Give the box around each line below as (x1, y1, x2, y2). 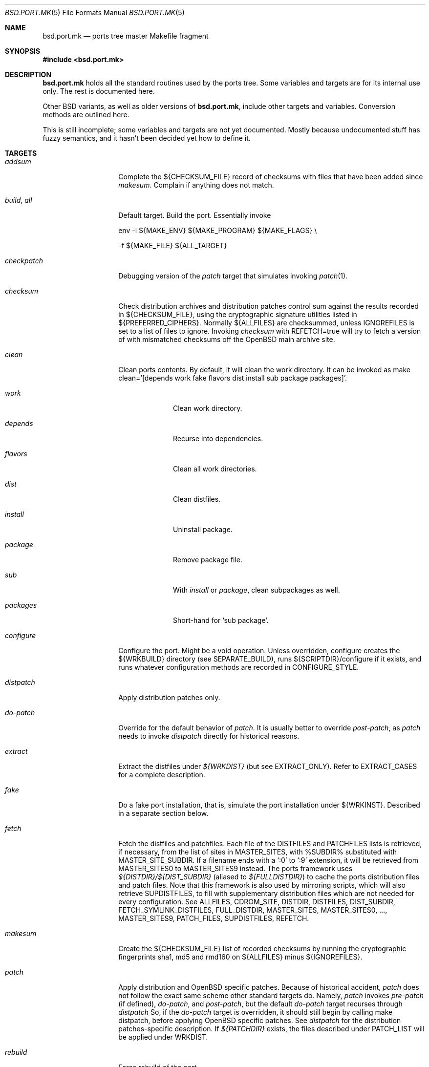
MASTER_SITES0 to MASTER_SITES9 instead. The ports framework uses (118, 864, 353, 873)
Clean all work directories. (173, 465, 257, 473)
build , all (5, 196, 32, 204)
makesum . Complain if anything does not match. (118, 181, 274, 189)
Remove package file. (173, 555, 243, 564)
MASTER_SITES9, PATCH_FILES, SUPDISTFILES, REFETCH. (118, 914, 309, 922)
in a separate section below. (118, 809, 209, 817)
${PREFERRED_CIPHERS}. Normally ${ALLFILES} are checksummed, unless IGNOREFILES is (118, 319, 415, 327)
